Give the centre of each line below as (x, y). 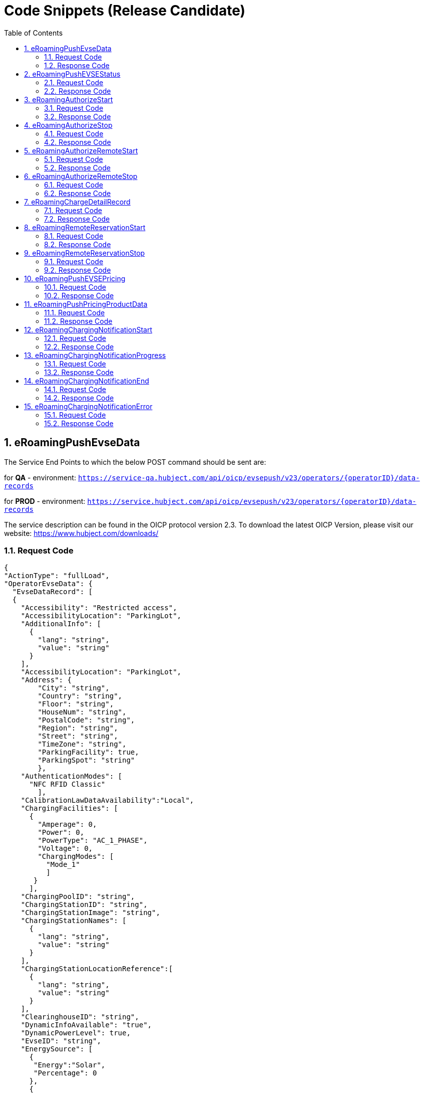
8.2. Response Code (78, 244)
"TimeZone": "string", (82, 744)
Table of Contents (34, 33)
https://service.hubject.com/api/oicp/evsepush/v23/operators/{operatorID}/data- (252, 501)
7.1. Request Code (73, 210)
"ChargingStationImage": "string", (90, 913)
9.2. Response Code (78, 270)
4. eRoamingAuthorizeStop (68, 125)
